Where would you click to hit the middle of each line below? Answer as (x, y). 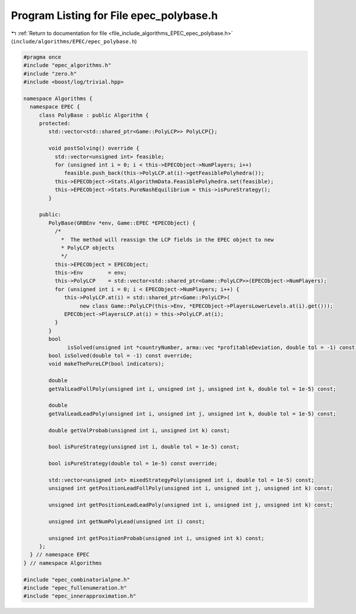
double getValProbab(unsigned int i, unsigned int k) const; (139, 430)
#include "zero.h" (50, 73)
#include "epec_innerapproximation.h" (80, 596)
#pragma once (42, 57)
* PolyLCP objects (88, 248)
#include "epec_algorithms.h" (67, 65)
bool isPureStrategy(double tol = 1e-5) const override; (133, 463)
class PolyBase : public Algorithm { (94, 115)
